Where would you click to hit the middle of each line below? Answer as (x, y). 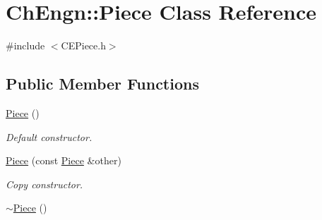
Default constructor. (49, 136)
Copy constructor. (44, 184)
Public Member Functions (102, 84)
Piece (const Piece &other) (64, 160)
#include (25, 45)
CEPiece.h (83, 45)
